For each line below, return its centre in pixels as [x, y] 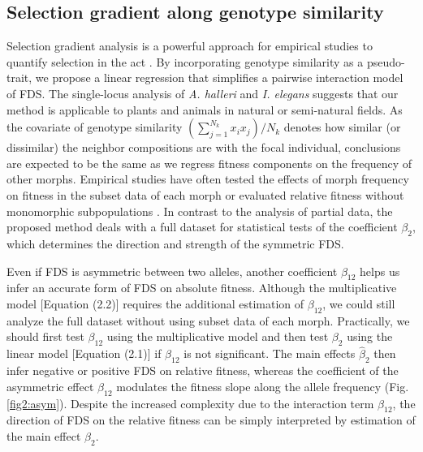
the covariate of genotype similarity [95, 127]
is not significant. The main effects [270, 353]
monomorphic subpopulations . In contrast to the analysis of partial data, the [200, 211]
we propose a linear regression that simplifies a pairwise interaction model [219, 77]
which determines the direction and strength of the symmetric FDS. [175, 243]
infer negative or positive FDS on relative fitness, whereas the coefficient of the [203, 370]
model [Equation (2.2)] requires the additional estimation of [155, 303]
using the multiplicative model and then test [218, 336]
